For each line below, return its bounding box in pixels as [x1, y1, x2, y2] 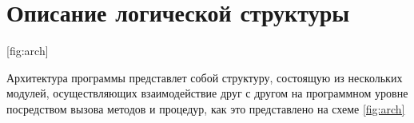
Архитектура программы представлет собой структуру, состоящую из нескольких [6, 69, 403, 85]
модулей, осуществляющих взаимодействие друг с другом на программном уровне [6, 85, 408, 101]
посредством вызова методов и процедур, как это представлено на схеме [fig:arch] [6, 100, 405, 117]
